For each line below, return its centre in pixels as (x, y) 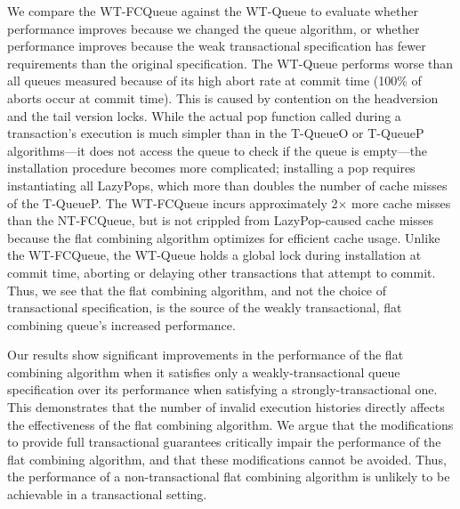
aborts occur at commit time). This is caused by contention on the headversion (223, 97)
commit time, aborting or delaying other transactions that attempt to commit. (222, 272)
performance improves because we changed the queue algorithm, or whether (214, 28)
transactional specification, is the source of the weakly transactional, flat (205, 307)
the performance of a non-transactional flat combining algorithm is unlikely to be (229, 477)
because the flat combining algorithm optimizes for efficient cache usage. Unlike (224, 237)
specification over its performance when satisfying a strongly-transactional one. (222, 389)
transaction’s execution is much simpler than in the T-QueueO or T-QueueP (216, 133)
